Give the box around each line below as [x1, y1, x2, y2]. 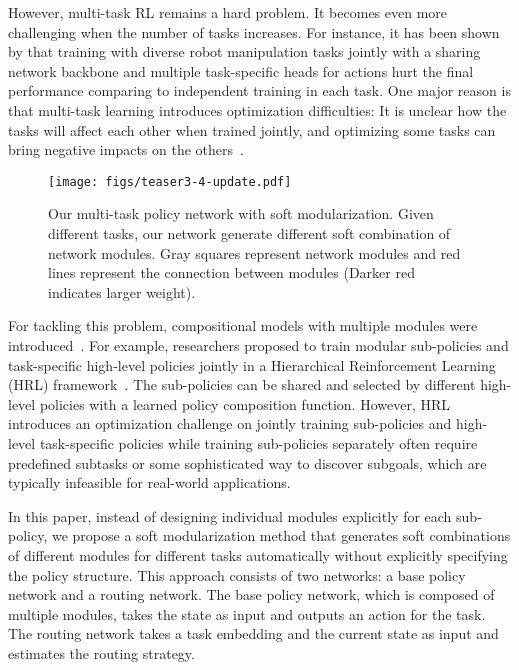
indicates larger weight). [48, 281, 196, 302]
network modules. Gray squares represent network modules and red [48, 242, 461, 263]
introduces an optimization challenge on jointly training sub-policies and [8, 413, 452, 434]
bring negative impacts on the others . [8, 139, 244, 160]
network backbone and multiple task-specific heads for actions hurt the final [8, 60, 474, 81]
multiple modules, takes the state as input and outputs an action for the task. [8, 603, 486, 624]
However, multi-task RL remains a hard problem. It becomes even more [8, 2, 448, 22]
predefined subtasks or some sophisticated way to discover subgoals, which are [8, 452, 487, 473]
